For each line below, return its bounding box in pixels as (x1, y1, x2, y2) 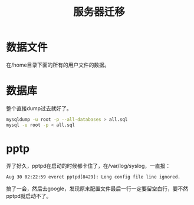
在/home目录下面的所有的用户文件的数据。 (6, 61, 110, 68)
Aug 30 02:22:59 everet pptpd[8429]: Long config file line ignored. (6, 174, 181, 180)
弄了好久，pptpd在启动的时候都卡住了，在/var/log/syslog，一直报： (6, 162, 171, 169)
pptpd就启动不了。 (6, 192, 52, 199)
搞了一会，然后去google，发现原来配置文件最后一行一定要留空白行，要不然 (6, 185, 189, 192)
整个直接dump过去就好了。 (6, 104, 72, 112)
